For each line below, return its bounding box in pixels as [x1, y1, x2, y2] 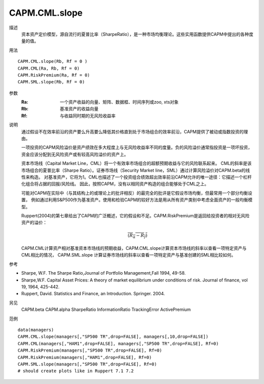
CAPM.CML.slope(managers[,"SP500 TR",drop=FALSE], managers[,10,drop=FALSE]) [18, 334, 209, 339]
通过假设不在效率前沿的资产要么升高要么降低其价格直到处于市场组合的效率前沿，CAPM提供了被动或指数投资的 [21, 128, 244, 134]
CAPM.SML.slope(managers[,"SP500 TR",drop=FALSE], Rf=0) [18, 361, 157, 367]
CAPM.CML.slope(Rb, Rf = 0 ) [18, 59, 88, 64]
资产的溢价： [21, 220, 47, 226]
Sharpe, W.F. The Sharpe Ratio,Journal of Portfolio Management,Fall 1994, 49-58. [21, 270, 186, 276]
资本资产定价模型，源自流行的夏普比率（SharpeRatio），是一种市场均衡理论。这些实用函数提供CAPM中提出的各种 [21, 31, 249, 37]
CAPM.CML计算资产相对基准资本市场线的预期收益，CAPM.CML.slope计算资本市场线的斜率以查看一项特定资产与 [21, 245, 247, 251]
